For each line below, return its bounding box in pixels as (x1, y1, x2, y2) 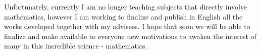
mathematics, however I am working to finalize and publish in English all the (4, 11, 243, 21)
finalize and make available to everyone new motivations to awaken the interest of (4, 30, 256, 41)
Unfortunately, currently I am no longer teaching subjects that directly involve (4, 1, 247, 11)
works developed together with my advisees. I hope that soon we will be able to (4, 21, 250, 31)
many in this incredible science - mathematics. (4, 40, 147, 51)
